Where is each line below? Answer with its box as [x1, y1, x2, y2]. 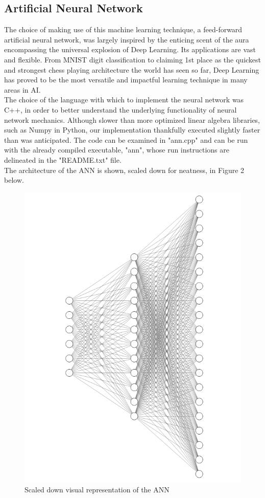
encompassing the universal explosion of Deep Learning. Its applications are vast [4, 44, 256, 55]
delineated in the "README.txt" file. [4, 154, 122, 165]
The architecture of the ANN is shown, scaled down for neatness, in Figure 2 [4, 164, 245, 175]
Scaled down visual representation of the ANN [25, 484, 170, 495]
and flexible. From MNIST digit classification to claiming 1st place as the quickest [4, 54, 261, 64]
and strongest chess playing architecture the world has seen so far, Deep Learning [4, 64, 259, 75]
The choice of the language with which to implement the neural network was [4, 94, 244, 105]
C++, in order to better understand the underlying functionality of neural [4, 104, 237, 115]
